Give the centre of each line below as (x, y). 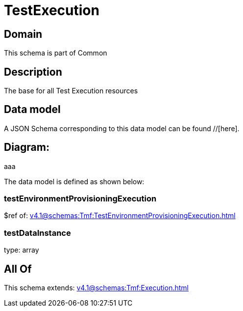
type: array (22, 250)
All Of (18, 269)
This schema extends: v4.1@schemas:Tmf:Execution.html (96, 288)
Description (33, 72)
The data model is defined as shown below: (74, 181)
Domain (23, 34)
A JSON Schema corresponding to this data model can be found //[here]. (122, 128)
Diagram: (27, 147)
